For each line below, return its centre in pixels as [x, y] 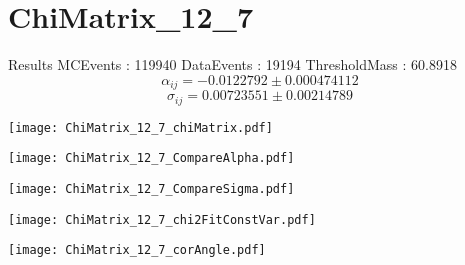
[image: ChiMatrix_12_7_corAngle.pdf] [137, 250]
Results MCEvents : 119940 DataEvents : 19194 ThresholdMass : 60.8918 [232, 64]
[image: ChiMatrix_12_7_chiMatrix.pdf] [140, 127]
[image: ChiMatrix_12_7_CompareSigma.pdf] [151, 188]
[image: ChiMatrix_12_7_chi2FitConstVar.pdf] [162, 219]
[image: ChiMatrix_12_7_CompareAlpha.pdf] [151, 158]
